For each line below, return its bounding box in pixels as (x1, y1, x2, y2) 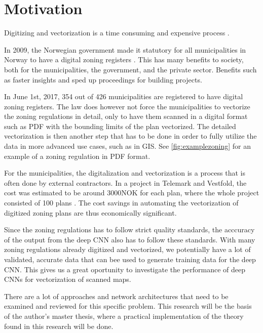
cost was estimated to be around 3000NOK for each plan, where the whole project (4, 187, 259, 198)
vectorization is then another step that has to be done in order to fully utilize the (4, 131, 257, 141)
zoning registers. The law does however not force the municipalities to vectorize (4, 101, 250, 111)
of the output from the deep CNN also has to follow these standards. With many (4, 234, 255, 244)
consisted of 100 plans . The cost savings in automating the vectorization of (4, 197, 239, 208)
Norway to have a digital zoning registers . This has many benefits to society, (4, 54, 244, 65)
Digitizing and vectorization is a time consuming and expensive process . (4, 27, 230, 38)
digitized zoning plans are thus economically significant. (4, 207, 177, 218)
